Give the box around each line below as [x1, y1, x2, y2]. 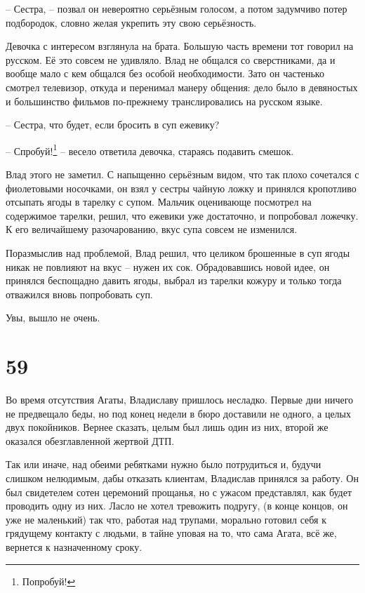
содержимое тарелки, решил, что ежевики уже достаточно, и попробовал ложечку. [6, 208, 359, 222]
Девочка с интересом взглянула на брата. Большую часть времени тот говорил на [6, 39, 354, 53]
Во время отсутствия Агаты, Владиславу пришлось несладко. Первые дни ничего [6, 392, 354, 407]
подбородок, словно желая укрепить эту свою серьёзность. [6, 15, 257, 29]
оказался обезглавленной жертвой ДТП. [6, 433, 175, 448]
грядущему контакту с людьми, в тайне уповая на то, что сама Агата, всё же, [6, 526, 337, 540]
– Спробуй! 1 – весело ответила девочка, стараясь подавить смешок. [6, 141, 294, 158]
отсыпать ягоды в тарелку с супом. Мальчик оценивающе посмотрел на [6, 194, 312, 209]
